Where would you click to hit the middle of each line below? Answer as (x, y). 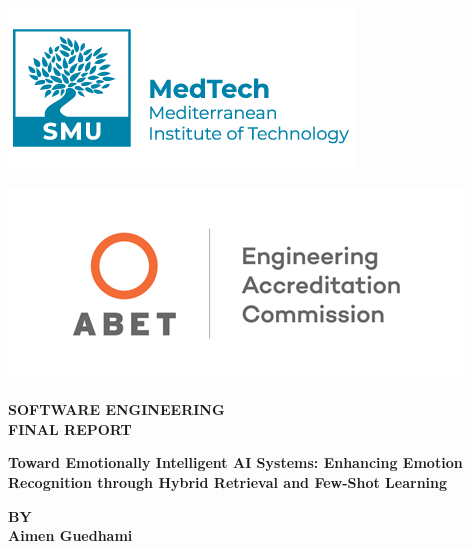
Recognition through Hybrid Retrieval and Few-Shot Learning (228, 481)
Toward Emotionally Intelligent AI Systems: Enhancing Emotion (235, 462)
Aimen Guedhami (70, 535)
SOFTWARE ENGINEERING (116, 409)
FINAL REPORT (70, 428)
